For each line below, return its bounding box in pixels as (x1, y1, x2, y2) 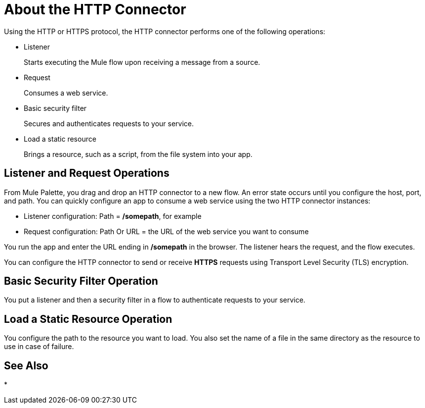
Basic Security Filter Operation (4, 275, 158, 288)
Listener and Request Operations (4, 167, 170, 180)
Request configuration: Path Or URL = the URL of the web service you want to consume (24, 227, 309, 236)
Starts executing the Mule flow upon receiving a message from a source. (24, 57, 260, 66)
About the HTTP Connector (4, 1, 186, 18)
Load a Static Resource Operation (4, 312, 172, 325)
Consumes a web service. (24, 88, 108, 97)
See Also (4, 359, 48, 372)
